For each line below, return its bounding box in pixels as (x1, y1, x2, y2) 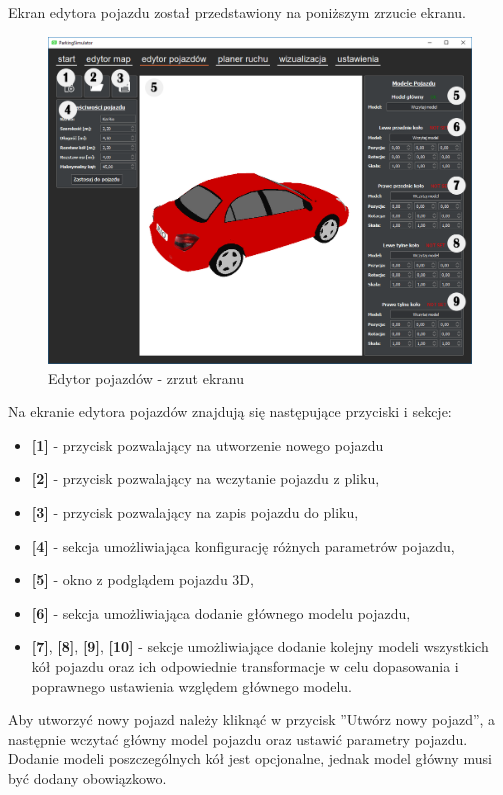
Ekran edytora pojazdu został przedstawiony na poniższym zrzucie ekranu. (8, 2, 467, 22)
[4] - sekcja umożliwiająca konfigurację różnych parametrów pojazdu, (31, 535, 455, 556)
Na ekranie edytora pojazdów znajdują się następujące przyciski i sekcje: (8, 401, 452, 422)
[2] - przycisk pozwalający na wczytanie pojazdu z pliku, (31, 468, 380, 489)
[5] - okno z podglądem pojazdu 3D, (31, 569, 254, 590)
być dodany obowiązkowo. (8, 768, 167, 789)
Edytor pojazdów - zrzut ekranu (48, 367, 244, 388)
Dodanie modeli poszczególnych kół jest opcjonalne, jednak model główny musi (8, 748, 492, 769)
